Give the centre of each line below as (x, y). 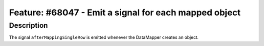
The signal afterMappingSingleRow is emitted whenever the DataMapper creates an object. (104, 37)
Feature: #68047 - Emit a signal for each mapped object (125, 12)
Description (29, 25)
